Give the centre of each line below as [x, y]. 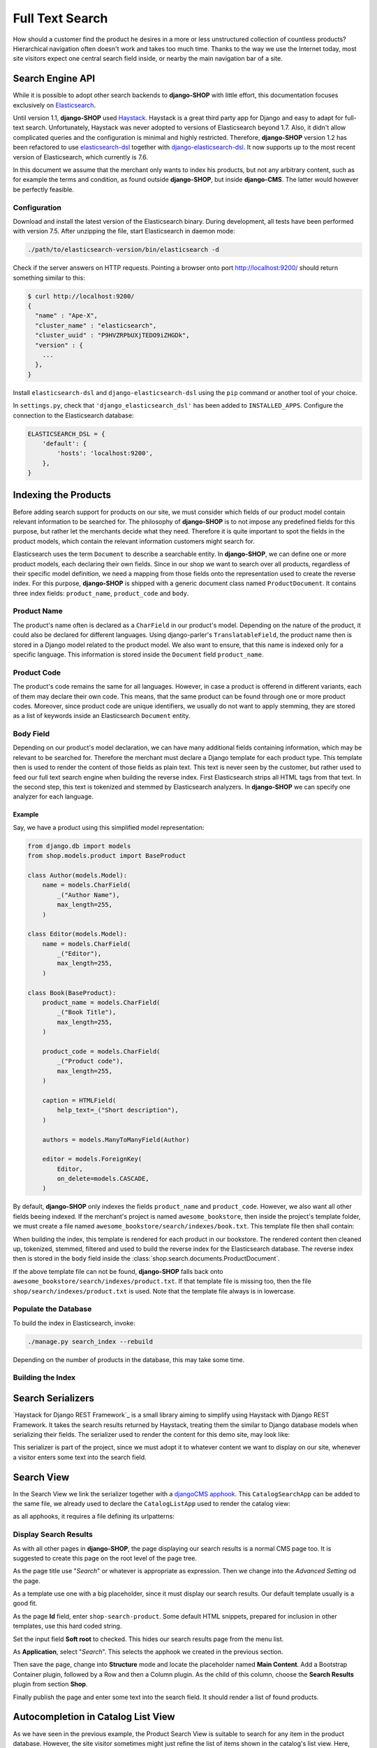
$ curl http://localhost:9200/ [81, 296]
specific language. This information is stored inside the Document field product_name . [138, 654]
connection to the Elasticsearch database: [73, 415]
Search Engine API [54, 79]
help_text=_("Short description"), [118, 1110]
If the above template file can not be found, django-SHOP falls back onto [118, 1271]
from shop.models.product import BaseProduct [107, 856]
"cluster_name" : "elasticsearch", [96, 325]
